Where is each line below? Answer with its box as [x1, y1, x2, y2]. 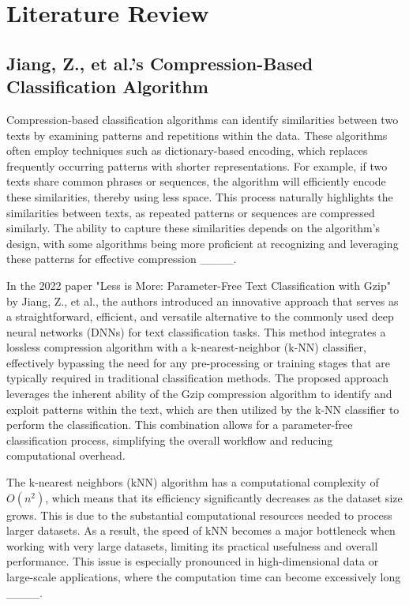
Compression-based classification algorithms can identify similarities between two [6, 111, 399, 127]
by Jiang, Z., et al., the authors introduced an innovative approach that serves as [6, 292, 399, 309]
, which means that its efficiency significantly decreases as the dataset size [45, 489, 403, 505]
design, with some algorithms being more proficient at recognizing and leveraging [6, 235, 399, 251]
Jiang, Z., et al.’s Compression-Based [6, 51, 313, 75]
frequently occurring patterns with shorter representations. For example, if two [6, 157, 388, 174]
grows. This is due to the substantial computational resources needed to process [6, 506, 392, 523]
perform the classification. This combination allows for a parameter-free [6, 416, 353, 433]
